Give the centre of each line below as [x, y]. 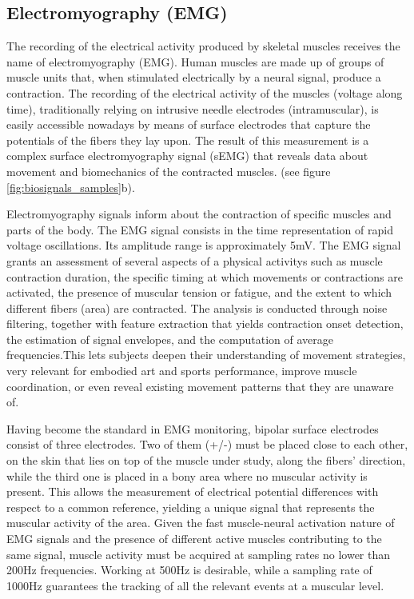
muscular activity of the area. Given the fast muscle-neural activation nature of [201, 523]
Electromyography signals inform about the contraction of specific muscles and [199, 214]
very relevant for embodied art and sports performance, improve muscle [182, 371]
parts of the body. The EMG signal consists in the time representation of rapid [200, 229]
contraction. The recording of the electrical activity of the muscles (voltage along [205, 92]
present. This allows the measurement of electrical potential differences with [193, 491]
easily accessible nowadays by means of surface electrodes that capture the [189, 124]
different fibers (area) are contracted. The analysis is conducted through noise [197, 307]
